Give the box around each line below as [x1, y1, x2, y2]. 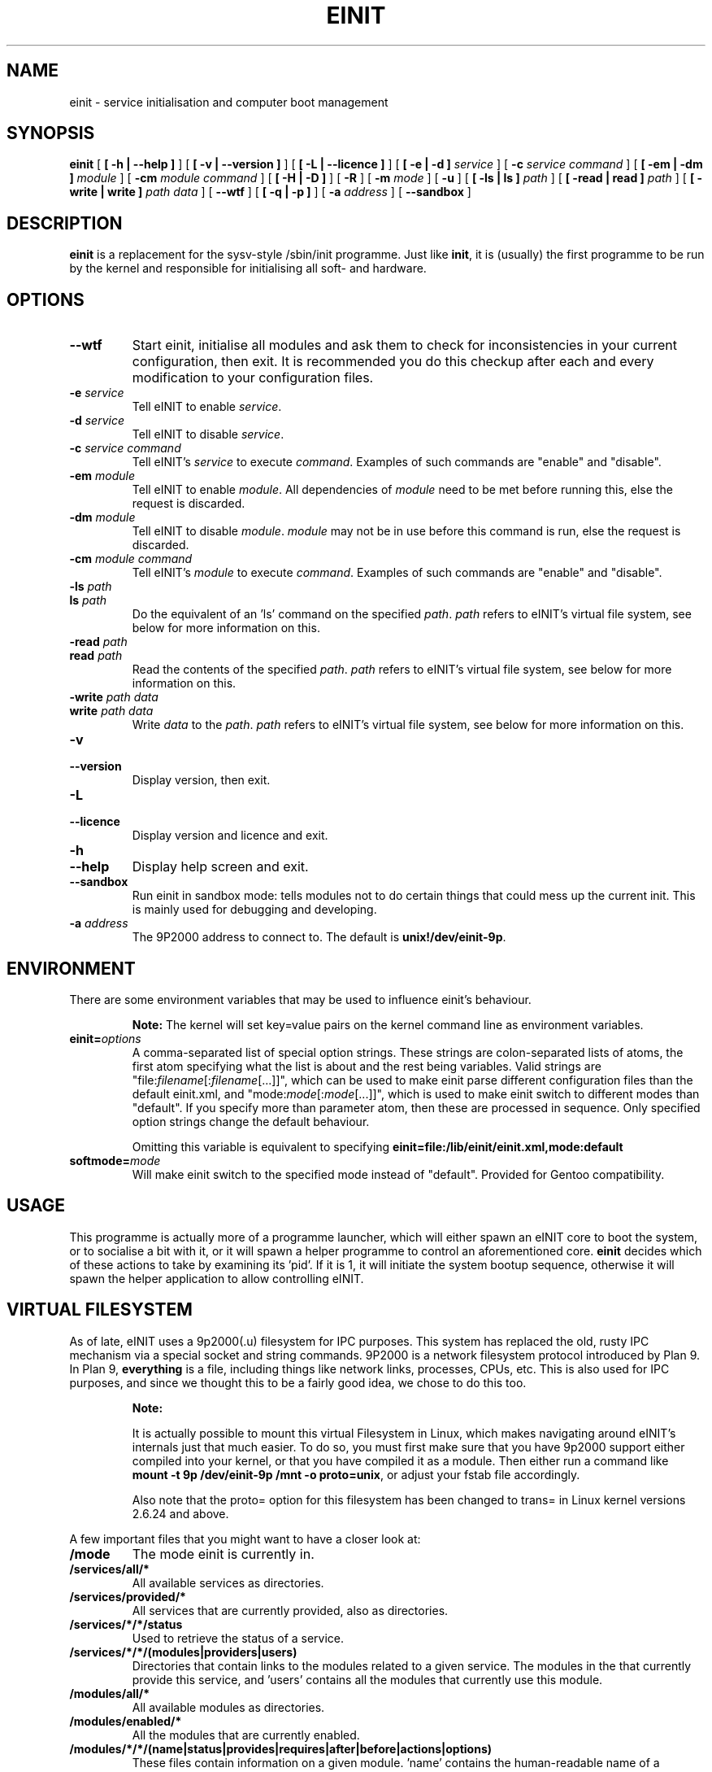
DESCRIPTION [7, 212, 123, 234]
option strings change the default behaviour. [132, 1114, 370, 1128]
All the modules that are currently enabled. [132, 1727, 360, 1742]
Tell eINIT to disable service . [132, 427, 284, 442]
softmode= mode [69, 1153, 161, 1168]
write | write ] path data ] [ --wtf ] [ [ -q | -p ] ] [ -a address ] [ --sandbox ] [69, 185, 471, 199]
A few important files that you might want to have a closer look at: [69, 1531, 421, 1546]
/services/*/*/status [69, 1617, 183, 1631]
